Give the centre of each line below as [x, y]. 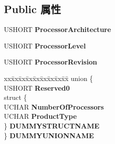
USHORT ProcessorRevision [50, 62]
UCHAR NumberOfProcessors [54, 106]
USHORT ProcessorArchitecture [57, 29]
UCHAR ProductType [41, 116]
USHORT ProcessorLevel [45, 45]
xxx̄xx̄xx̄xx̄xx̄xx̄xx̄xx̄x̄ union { [49, 78]
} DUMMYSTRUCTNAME [52, 125]
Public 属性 [33, 9]
